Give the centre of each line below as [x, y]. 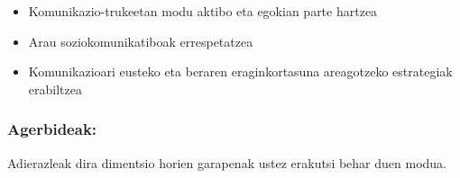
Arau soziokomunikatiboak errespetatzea [141, 41]
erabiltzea [55, 89]
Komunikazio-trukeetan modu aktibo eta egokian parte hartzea [203, 11]
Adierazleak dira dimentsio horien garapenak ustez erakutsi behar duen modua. [227, 162]
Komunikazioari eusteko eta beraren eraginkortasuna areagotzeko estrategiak [240, 71]
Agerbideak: [52, 129]
